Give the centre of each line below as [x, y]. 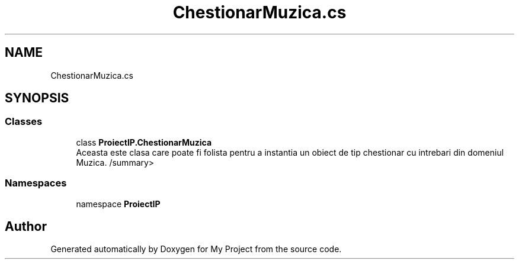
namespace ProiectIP [118, 204]
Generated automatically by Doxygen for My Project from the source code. [196, 249]
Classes [24, 122]
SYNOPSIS [37, 98]
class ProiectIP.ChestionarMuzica [144, 142]
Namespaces [36, 183]
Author [26, 226]
